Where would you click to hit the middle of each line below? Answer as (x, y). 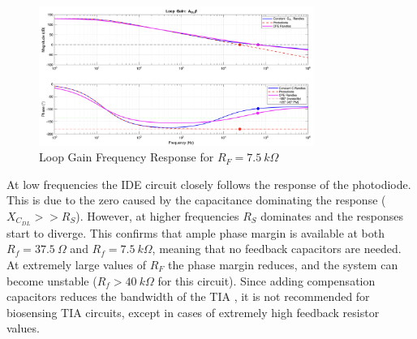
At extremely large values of (77, 264)
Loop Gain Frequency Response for (127, 157)
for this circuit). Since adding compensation (267, 280)
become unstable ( (52, 280)
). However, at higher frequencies (157, 215)
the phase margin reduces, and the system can (283, 264)
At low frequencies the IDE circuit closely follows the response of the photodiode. (209, 184)
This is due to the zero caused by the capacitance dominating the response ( (196, 200)
